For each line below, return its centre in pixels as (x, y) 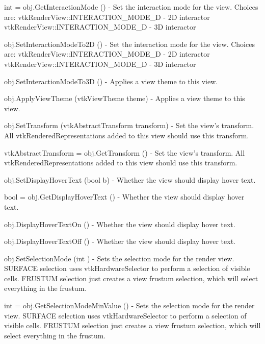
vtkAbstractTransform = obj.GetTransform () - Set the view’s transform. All (125, 152)
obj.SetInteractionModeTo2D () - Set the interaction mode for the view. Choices (129, 44)
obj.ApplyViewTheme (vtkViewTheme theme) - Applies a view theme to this (125, 98)
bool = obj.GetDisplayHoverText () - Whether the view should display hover (124, 197)
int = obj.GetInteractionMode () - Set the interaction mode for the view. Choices (131, 7)
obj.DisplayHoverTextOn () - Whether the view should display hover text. (120, 224)
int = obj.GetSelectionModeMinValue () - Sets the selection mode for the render (129, 305)
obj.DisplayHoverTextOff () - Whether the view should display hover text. (120, 241)
